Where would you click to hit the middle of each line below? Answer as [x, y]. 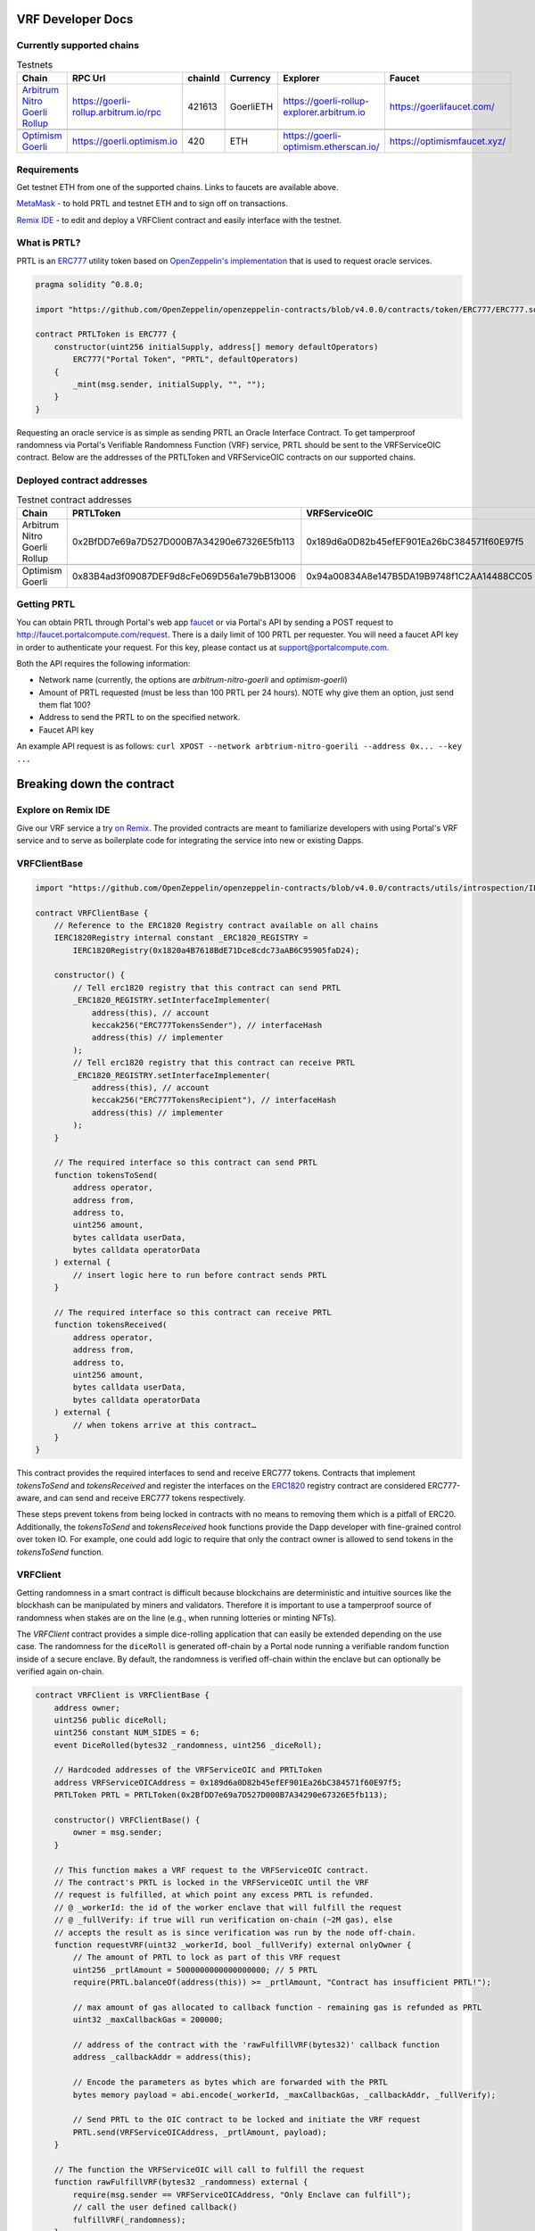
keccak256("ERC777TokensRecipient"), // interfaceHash [214, 1100]
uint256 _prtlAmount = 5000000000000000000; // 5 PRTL [195, 1970]
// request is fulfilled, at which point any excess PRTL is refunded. [214, 1895]
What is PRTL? [49, 243]
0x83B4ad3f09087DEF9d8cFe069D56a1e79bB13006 [184, 576]
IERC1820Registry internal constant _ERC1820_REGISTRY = [181, 938]
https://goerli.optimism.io [125, 141]
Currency [250, 79]
